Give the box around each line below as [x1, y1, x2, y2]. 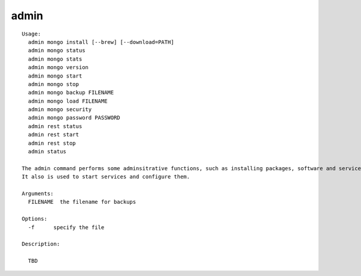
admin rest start [28, 131, 79, 138]
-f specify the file [28, 224, 105, 231]
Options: [22, 215, 48, 222]
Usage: [22, 30, 42, 37]
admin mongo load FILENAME [28, 97, 108, 105]
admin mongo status [28, 47, 85, 54]
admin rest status [28, 123, 82, 129]
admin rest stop [28, 140, 76, 147]
